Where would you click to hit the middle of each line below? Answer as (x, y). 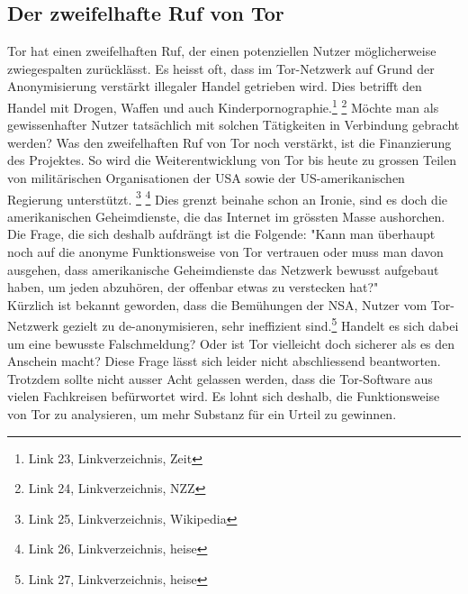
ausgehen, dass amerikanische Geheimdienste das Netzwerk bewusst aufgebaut (223, 269)
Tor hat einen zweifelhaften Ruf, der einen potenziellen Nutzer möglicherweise (222, 51)
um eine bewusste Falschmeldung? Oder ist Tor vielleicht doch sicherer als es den (231, 343)
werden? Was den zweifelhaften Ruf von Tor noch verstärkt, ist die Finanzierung (229, 142)
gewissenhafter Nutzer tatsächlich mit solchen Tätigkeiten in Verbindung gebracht (234, 125)
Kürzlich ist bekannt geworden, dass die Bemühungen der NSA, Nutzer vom (217, 304)
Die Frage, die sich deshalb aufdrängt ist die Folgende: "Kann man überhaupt (221, 234)
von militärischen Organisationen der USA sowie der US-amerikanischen (206, 178)
